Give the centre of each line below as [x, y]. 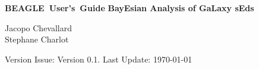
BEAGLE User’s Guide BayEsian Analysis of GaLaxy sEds [129, 8]
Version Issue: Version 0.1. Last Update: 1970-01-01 [99, 59]
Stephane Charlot [37, 39]
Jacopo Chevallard [39, 27]
